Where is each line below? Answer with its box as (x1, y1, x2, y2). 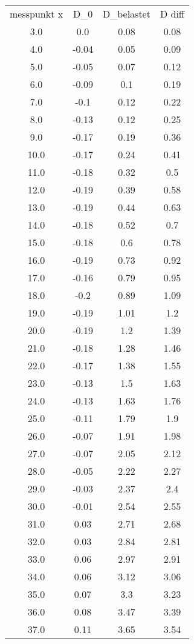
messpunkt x (10, 7, 63, 21)
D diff (160, 7, 185, 21)
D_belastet (102, 7, 150, 21)
